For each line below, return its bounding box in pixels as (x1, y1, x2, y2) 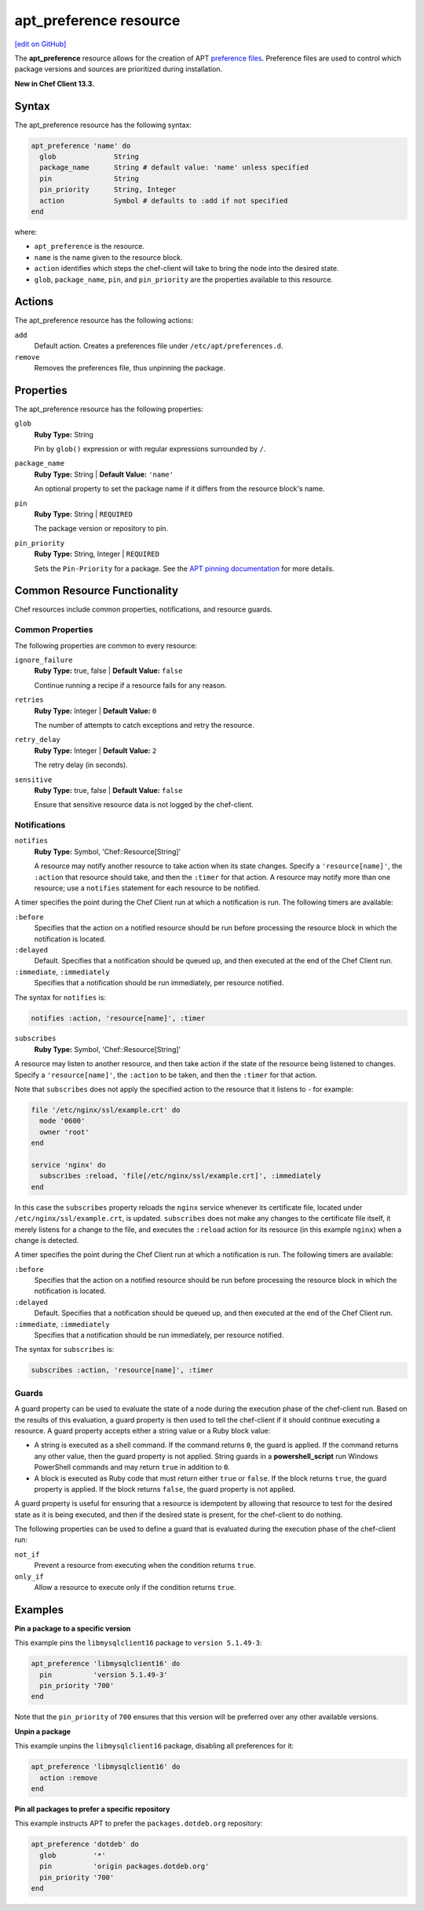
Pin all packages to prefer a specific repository (14, 1804, 170, 1814)
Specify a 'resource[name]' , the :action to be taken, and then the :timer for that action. (14, 1070, 317, 1080)
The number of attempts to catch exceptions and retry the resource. (34, 720, 254, 729)
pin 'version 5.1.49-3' (39, 1670, 168, 1679)
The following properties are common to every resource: (14, 641, 198, 650)
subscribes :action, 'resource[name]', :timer (31, 1366, 214, 1375)
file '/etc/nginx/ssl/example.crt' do (31, 1105, 181, 1115)
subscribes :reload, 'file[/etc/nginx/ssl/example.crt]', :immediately (39, 1171, 321, 1181)
